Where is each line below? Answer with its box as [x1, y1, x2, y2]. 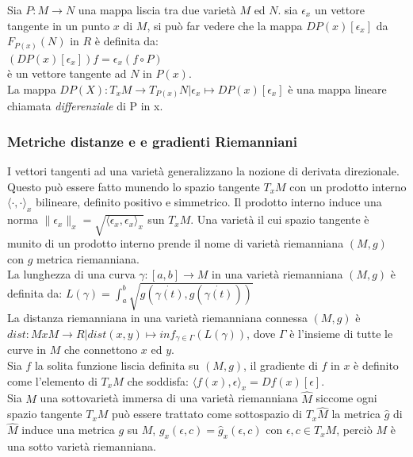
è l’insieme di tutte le [289, 325, 393, 341]
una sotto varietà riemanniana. [7, 437, 157, 454]
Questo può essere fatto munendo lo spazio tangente [7, 178, 260, 194]
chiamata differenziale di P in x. [7, 98, 163, 114]
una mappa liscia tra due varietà [78, 2, 236, 17]
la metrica [331, 405, 380, 422]
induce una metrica [21, 421, 115, 438]
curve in [7, 341, 47, 358]
